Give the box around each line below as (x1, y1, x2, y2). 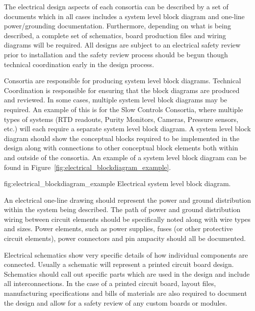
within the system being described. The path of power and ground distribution (4, 204, 241, 215)
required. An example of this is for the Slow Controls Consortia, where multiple (4, 104, 243, 114)
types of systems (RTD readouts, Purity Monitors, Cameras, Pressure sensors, (4, 114, 238, 124)
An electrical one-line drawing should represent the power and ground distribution (4, 194, 251, 205)
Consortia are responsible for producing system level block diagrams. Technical (4, 75, 241, 86)
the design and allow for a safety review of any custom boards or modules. (4, 297, 228, 308)
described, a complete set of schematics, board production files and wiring (4, 30, 226, 40)
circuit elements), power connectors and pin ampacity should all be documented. (4, 233, 246, 243)
